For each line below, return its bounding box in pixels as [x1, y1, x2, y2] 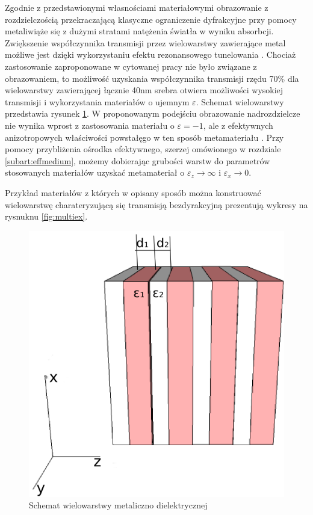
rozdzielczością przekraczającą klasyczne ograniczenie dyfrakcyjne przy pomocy [5, 13, 297, 25]
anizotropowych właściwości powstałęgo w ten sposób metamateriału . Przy [5, 131, 284, 143]
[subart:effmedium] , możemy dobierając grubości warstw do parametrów [5, 154, 270, 167]
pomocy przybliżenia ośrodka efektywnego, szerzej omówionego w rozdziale [5, 143, 281, 155]
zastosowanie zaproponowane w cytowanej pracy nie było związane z [5, 60, 257, 72]
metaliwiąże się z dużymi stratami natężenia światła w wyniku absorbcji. [5, 25, 274, 37]
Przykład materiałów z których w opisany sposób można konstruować [5, 186, 261, 199]
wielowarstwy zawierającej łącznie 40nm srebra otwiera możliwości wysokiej [5, 84, 284, 96]
